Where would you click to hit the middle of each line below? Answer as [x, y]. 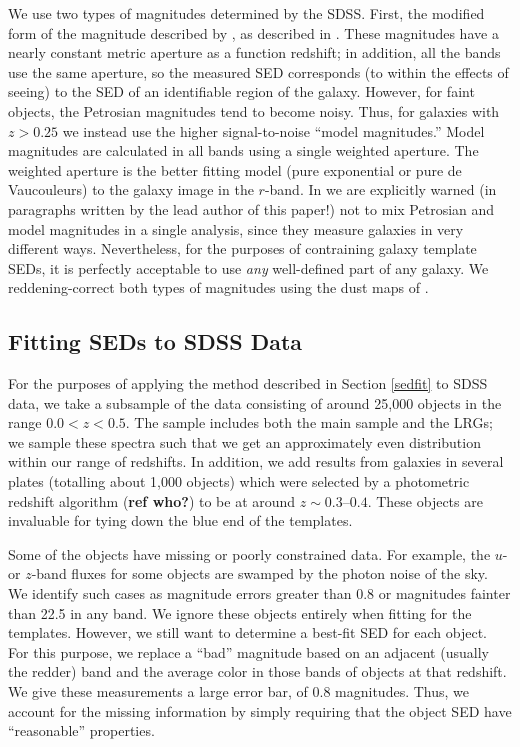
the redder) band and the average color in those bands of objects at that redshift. [257, 671]
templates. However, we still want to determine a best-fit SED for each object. [248, 632]
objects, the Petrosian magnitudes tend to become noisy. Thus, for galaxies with [254, 110]
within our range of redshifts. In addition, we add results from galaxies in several [256, 461]
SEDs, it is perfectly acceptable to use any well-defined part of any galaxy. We [248, 267]
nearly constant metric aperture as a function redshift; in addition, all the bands [254, 52]
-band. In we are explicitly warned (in [380, 189]
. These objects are [425, 500]
